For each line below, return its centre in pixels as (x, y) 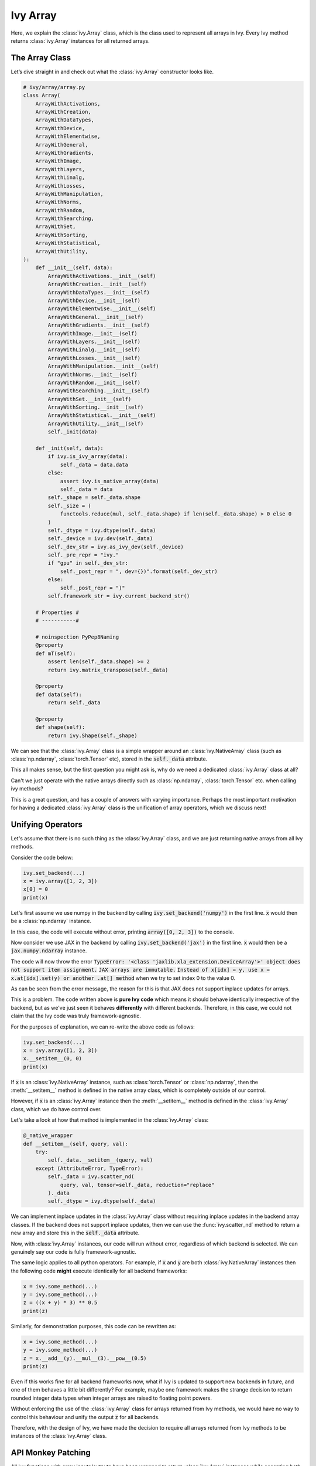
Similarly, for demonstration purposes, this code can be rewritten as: (93, 1326)
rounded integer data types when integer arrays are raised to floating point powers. (111, 1398)
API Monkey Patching (51, 1453)
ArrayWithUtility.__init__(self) (96, 423)
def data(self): (59, 694)
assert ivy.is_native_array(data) (109, 481)
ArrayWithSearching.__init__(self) (99, 391)
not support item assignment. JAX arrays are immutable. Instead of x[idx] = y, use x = (140, 970)
